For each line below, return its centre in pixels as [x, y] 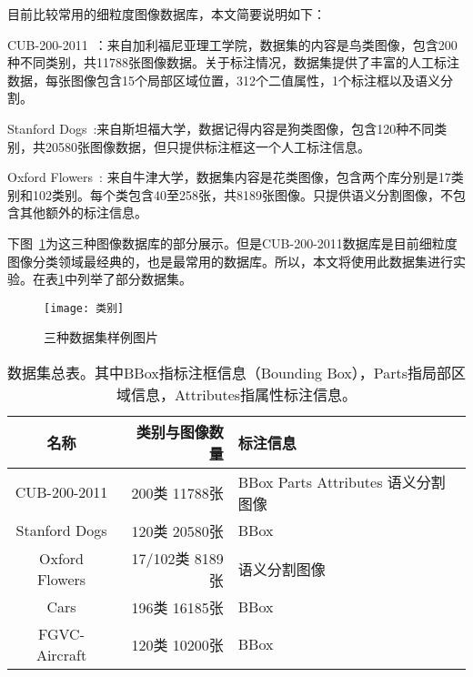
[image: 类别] [84, 308]
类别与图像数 [180, 431]
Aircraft [61, 654]
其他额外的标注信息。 [83, 212]
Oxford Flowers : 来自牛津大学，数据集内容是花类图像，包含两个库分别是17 [229, 177]
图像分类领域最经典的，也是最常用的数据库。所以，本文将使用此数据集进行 [230, 261]
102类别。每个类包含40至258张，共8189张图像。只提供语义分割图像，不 [242, 194]
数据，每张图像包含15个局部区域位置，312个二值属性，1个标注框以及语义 [224, 80]
